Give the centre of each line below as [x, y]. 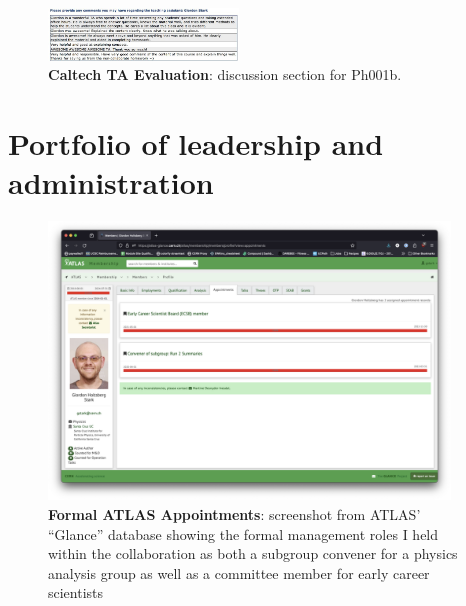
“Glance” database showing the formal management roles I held [243, 533]
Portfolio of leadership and [196, 142]
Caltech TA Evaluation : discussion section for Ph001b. [225, 74]
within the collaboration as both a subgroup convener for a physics [253, 553]
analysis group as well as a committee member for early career [239, 572]
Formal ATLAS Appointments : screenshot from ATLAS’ [234, 513]
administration [111, 182]
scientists [76, 592]
